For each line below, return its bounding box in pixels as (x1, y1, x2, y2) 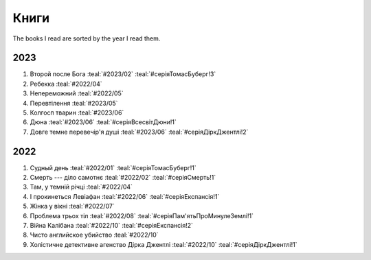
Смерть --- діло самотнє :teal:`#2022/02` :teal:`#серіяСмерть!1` (30, 174, 216, 182)
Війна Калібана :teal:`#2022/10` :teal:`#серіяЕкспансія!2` (30, 222, 194, 230)
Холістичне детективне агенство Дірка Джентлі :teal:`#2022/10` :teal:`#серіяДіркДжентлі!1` (30, 240, 297, 248)
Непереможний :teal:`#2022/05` (30, 89, 124, 97)
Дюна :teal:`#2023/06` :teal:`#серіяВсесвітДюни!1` (30, 118, 177, 126)
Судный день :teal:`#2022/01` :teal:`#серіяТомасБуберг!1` (30, 163, 196, 172)
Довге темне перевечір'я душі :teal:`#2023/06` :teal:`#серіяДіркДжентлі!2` (30, 128, 249, 136)
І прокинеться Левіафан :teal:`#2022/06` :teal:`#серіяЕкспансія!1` (30, 192, 220, 200)
